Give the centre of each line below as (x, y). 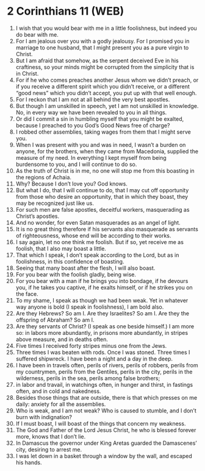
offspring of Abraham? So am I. (55, 320)
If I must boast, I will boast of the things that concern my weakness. (101, 423)
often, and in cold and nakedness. (58, 391)
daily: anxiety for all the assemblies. (61, 404)
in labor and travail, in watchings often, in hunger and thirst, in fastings (104, 384)
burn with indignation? (44, 417)
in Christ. (27, 73)
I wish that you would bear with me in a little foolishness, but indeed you (106, 28)
